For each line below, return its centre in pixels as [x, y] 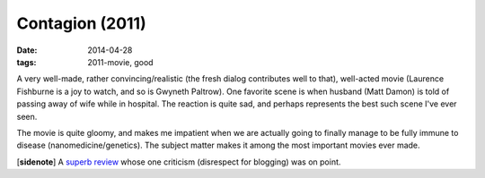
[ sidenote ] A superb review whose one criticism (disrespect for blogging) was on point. [179, 162]
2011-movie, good [120, 62]
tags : [26, 62]
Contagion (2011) [82, 23]
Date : [27, 50]
